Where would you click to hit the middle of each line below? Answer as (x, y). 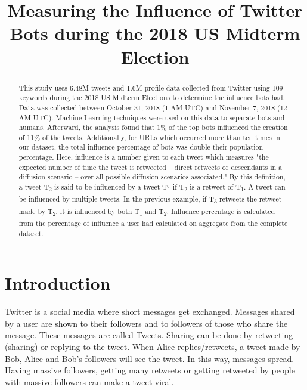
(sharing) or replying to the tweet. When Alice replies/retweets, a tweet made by (153, 346)
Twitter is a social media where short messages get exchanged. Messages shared (150, 312)
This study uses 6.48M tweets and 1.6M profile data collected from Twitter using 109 (151, 87)
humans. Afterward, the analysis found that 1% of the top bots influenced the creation (153, 127)
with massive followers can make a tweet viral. (89, 381)
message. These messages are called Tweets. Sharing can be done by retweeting (149, 335)
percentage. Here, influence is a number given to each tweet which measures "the (144, 157)
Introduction (58, 283)
